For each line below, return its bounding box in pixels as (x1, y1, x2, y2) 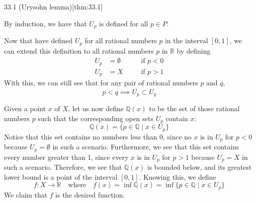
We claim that (4, 189, 48, 200)
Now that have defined (4, 35, 73, 46)
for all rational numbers (85, 35, 157, 46)
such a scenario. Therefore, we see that (4, 162, 122, 172)
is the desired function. (55, 189, 125, 200)
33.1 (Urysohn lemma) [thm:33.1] (4, 1, 103, 11)
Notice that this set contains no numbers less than (4, 131, 158, 141)
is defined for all (99, 18, 148, 28)
